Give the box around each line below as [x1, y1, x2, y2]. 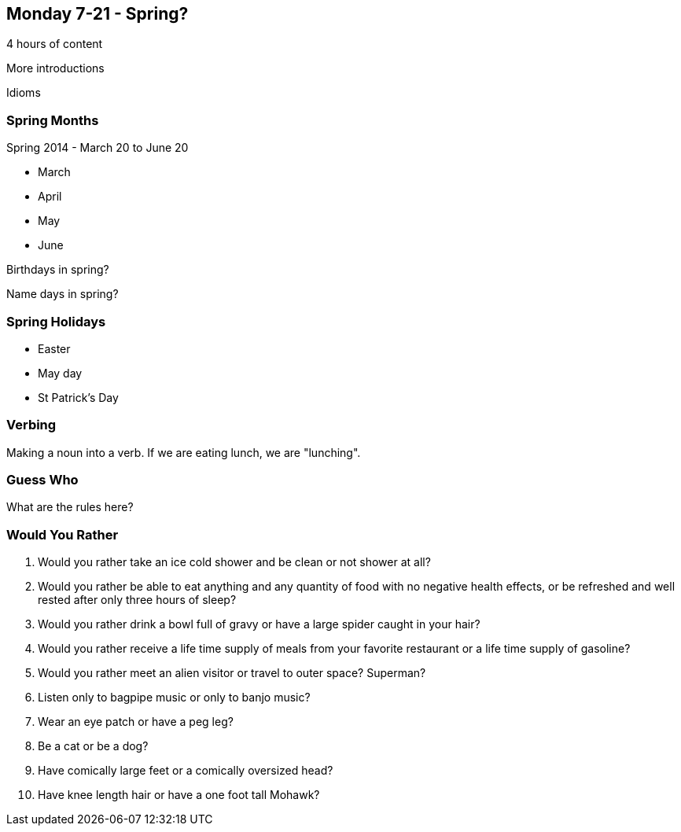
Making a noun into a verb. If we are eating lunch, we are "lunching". [6, 445, 361, 459]
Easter [38, 341, 71, 355]
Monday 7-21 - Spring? [6, 4, 189, 24]
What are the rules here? [6, 500, 134, 514]
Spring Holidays [6, 313, 106, 329]
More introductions [6, 61, 105, 75]
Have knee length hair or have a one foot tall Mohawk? [38, 788, 320, 802]
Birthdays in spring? [6, 263, 109, 277]
